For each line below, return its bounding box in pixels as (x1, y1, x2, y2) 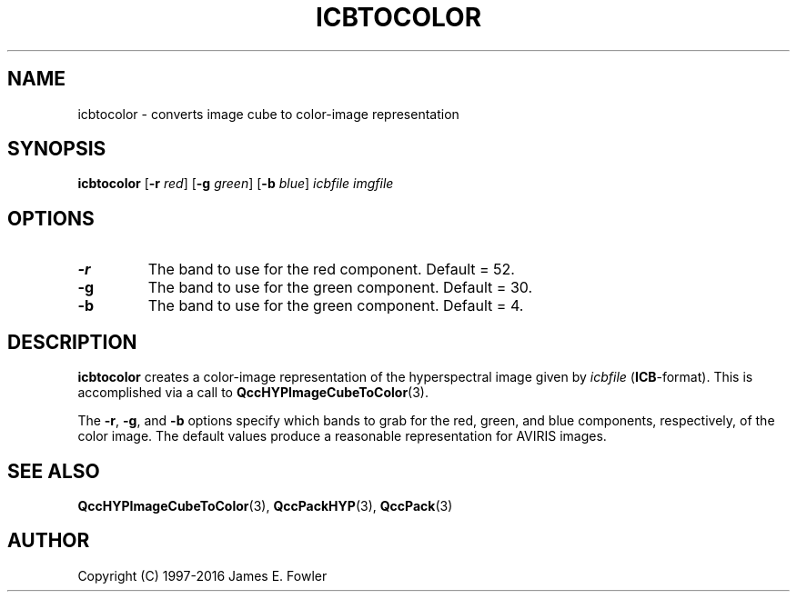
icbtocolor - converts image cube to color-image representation (77, 105, 459, 122)
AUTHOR (7, 529, 90, 553)
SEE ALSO (7, 459, 100, 483)
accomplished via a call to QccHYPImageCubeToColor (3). (77, 384, 429, 401)
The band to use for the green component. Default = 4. (147, 296, 524, 315)
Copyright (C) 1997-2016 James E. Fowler (77, 567, 328, 584)
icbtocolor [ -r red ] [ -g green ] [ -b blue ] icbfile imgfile (77, 175, 394, 192)
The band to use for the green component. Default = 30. (147, 278, 533, 297)
